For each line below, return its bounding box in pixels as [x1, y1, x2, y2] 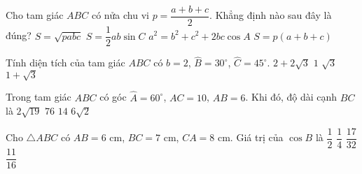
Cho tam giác [6, 8, 64, 22]
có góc [99, 89, 127, 104]
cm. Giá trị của [217, 130, 284, 145]
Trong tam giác [6, 89, 71, 104]
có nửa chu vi [91, 8, 149, 22]
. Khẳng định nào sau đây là [209, 8, 332, 22]
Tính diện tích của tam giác [6, 55, 125, 70]
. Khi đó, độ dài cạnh [245, 89, 337, 104]
